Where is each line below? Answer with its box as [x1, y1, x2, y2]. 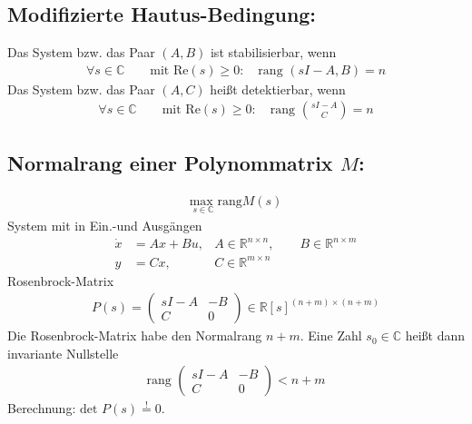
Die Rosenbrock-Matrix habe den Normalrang [7, 326, 262, 345]
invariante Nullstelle [7, 343, 119, 362]
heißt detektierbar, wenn [210, 79, 346, 98]
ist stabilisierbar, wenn [210, 43, 337, 62]
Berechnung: [7, 399, 76, 418]
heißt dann [405, 326, 466, 345]
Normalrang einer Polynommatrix [7, 148, 333, 176]
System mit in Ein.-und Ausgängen [7, 215, 202, 234]
